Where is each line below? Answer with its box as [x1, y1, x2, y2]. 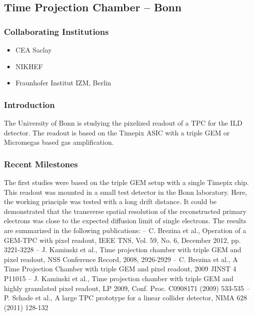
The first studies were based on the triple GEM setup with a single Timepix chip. [4, 177, 249, 187]
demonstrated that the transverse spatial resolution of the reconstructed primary [4, 206, 247, 216]
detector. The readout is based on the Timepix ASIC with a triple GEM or [4, 127, 230, 137]
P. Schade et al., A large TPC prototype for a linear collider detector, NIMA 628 [4, 292, 247, 303]
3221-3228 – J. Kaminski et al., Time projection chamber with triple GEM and [4, 244, 242, 255]
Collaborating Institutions [4, 25, 109, 37]
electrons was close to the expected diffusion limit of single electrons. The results [4, 215, 247, 226]
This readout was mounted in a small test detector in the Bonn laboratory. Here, [4, 186, 247, 197]
